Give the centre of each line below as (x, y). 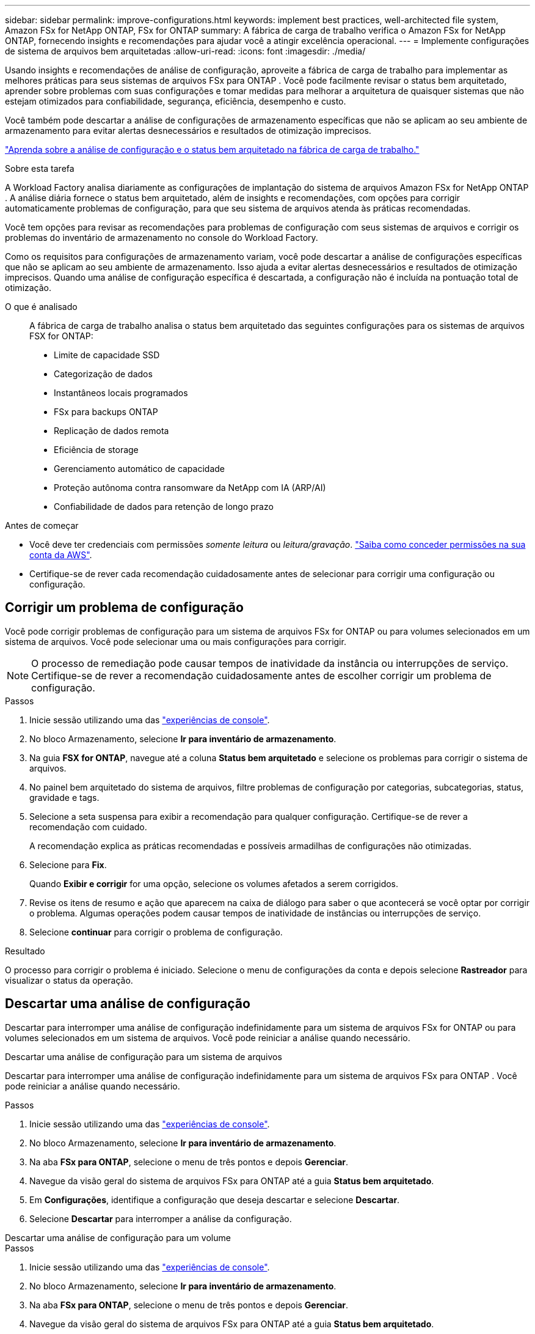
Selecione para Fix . (68, 864)
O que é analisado (41, 307)
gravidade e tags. (64, 797)
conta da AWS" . (61, 555)
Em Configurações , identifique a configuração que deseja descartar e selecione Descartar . (215, 1199)
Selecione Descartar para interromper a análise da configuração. (161, 1218)
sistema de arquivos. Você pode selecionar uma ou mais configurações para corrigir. (176, 641)
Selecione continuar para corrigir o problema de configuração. (156, 932)
